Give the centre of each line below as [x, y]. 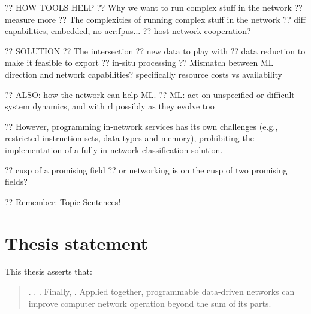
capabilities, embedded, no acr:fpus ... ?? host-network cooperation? [128, 31]
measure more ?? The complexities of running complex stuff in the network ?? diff [155, 19]
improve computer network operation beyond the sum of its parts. [150, 303]
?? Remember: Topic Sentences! [63, 201]
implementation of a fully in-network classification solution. [114, 149]
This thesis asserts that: [49, 271]
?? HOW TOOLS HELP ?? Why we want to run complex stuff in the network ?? [154, 7]
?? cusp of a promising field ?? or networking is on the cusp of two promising [146, 170]
